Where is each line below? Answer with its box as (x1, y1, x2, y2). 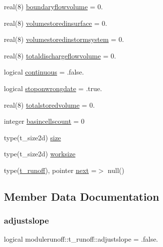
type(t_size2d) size (4, 132, 61, 142)
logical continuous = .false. (4, 67, 84, 77)
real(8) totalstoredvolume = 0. (4, 99, 95, 110)
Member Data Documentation (4, 189, 160, 204)
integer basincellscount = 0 (4, 116, 85, 126)
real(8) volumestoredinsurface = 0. (4, 18, 107, 28)
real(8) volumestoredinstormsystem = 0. (4, 34, 124, 44)
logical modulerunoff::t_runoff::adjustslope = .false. (4, 233, 158, 244)
